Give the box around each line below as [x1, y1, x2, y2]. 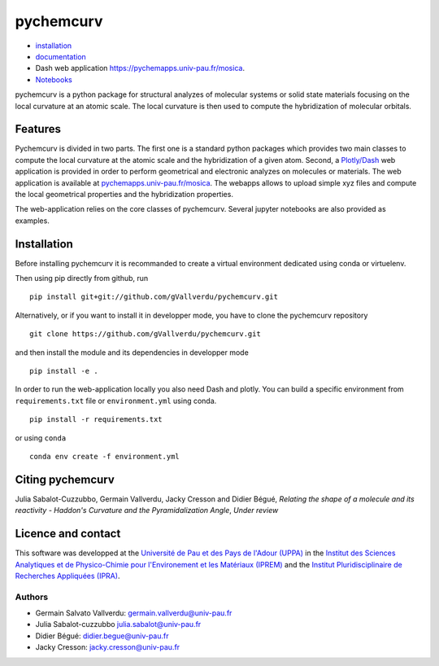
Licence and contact [15, 527, 121, 541]
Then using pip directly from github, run [15, 274, 149, 283]
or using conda [15, 432, 67, 443]
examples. [15, 216, 50, 226]
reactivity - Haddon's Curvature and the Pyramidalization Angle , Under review [15, 506, 279, 515]
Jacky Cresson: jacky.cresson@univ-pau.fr [35, 642, 180, 652]
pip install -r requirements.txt [29, 415, 163, 424]
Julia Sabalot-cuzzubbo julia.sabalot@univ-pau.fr [35, 620, 202, 629]
